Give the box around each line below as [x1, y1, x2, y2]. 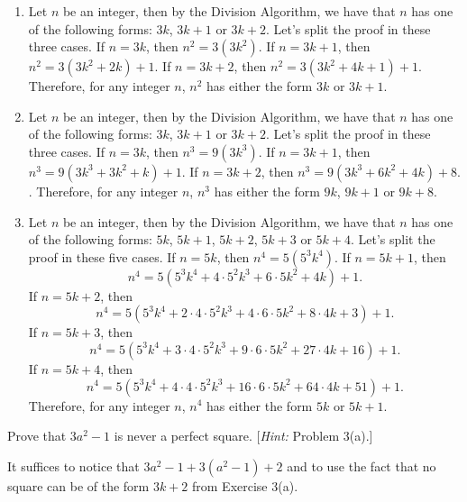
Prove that [7, 426, 67, 445]
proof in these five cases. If [28, 247, 176, 266]
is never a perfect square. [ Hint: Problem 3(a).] [114, 426, 373, 445]
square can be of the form [7, 476, 150, 495]
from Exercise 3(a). [192, 476, 298, 495]
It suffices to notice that [7, 456, 140, 475]
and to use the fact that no [287, 456, 436, 475]
